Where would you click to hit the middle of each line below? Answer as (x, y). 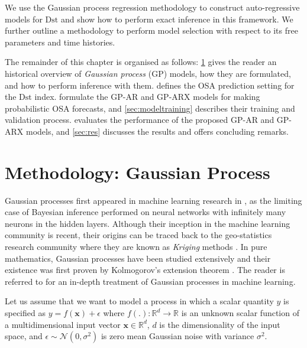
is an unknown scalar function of (240, 313)
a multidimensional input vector (63, 324)
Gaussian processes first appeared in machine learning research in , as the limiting (153, 200)
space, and (24, 336)
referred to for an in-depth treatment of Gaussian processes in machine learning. (150, 281)
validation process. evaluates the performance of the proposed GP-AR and (140, 120)
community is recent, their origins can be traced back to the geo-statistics (138, 235)
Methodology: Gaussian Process (138, 172)
